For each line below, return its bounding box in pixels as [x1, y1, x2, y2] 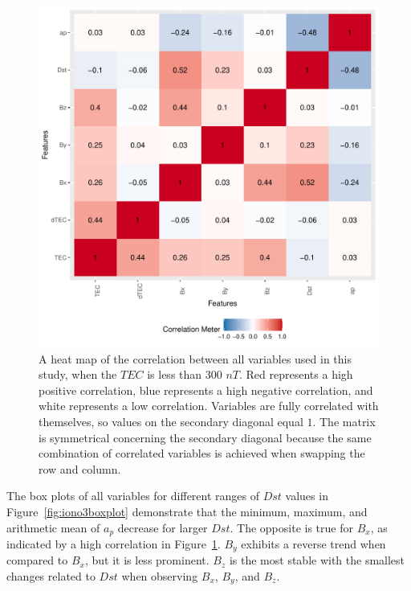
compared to [6, 552, 68, 568]
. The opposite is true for [230, 519, 353, 536]
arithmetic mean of [6, 519, 100, 536]
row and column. [39, 460, 121, 477]
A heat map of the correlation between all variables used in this [39, 350, 352, 367]
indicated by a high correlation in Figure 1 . [6, 535, 221, 552]
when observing [121, 568, 198, 585]
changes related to [6, 568, 96, 585]
